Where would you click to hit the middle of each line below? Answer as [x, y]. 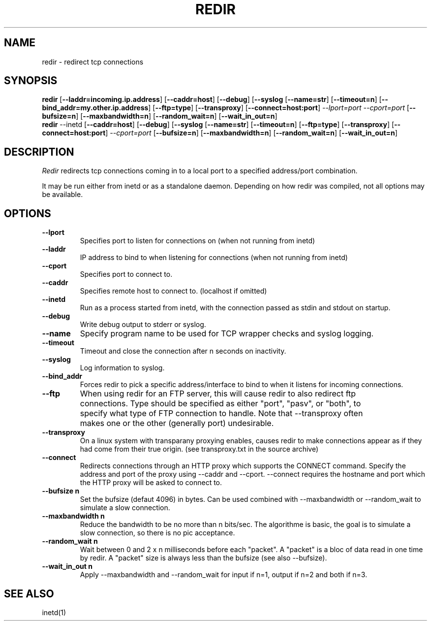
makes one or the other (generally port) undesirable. [177, 423]
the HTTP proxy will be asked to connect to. [151, 483]
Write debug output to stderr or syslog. [143, 325]
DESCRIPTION [39, 152]
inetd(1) [54, 612]
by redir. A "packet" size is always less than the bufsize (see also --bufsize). [203, 558]
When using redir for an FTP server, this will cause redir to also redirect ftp [218, 394]
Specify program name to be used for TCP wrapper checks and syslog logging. [227, 334]
